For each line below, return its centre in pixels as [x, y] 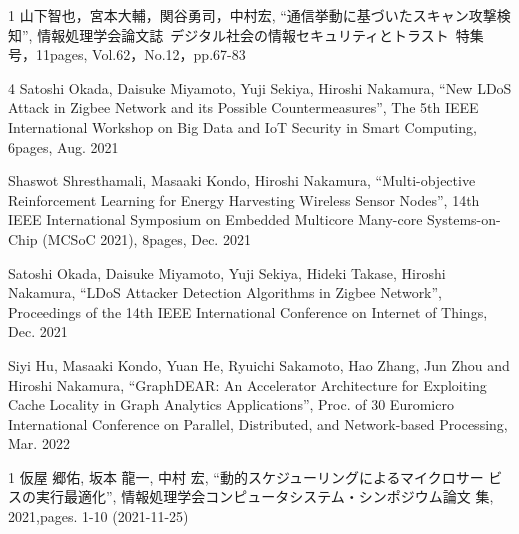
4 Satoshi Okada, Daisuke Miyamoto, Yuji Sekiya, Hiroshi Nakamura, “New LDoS [260, 87]
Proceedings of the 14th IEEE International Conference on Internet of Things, [248, 311]
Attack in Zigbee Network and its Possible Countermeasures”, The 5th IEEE [243, 107]
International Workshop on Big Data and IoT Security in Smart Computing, [242, 126]
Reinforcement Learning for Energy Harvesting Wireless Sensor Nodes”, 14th [244, 199]
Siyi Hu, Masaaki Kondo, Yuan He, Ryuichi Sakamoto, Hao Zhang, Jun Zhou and [259, 364]
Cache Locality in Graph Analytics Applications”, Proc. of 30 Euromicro [231, 404]
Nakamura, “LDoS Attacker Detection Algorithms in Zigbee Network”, [225, 292]
